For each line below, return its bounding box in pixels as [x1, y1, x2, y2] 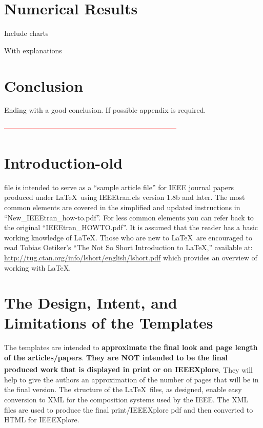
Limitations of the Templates [4, 312, 213, 333]
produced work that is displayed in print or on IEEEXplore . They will [4, 364, 253, 375]
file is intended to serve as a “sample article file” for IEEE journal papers [4, 181, 234, 192]
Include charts [4, 28, 49, 38]
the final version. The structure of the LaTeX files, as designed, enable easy [4, 384, 242, 395]
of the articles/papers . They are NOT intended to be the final [4, 352, 228, 362]
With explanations [4, 45, 62, 55]
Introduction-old [4, 152, 123, 173]
